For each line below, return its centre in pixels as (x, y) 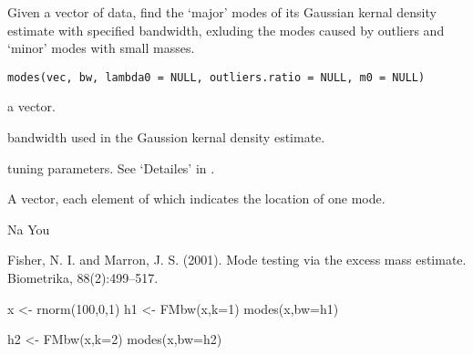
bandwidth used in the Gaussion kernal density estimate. (166, 137)
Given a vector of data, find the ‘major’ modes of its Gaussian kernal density (222, 12)
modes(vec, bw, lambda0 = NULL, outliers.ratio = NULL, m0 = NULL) (216, 77)
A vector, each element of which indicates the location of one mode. (196, 198)
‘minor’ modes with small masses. (101, 48)
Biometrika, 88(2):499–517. (83, 277)
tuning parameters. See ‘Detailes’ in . (111, 167)
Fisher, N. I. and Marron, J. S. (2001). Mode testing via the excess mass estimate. (237, 260)
